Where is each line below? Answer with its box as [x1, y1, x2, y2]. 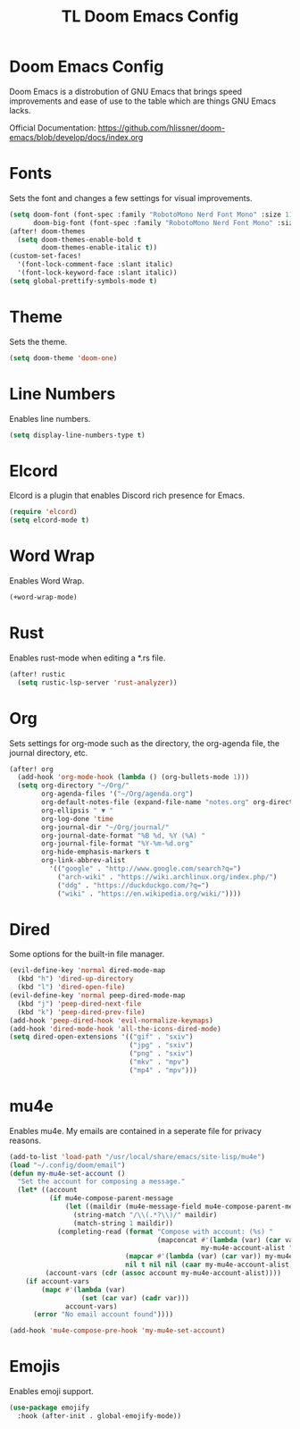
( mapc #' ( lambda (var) [41, 1285, 126, 1294]
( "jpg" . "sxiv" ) [129, 1041, 194, 1050]
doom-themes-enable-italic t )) [41, 243, 158, 252]
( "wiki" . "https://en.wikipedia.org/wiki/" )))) [56, 889, 242, 898]
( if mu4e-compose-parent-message [48, 1194, 174, 1203]
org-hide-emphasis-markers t [41, 847, 150, 857]
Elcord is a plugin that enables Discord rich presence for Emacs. [9, 490, 246, 501]
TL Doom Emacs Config [61, 6, 239, 27]
